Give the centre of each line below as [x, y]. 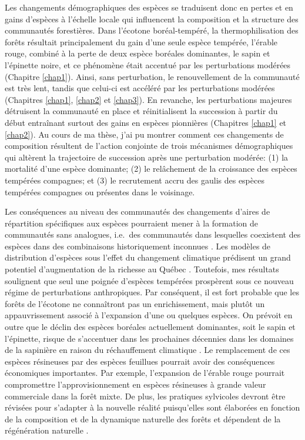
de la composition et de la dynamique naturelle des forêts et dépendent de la [143, 419]
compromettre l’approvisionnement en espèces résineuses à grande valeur [135, 384]
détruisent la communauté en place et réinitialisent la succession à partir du [141, 111]
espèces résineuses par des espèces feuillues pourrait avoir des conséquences [140, 361]
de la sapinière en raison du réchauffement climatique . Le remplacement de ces [148, 350]
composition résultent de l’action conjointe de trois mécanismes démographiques [149, 146]
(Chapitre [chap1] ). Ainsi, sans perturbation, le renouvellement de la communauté [152, 76]
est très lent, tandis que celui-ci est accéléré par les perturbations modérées [140, 88]
